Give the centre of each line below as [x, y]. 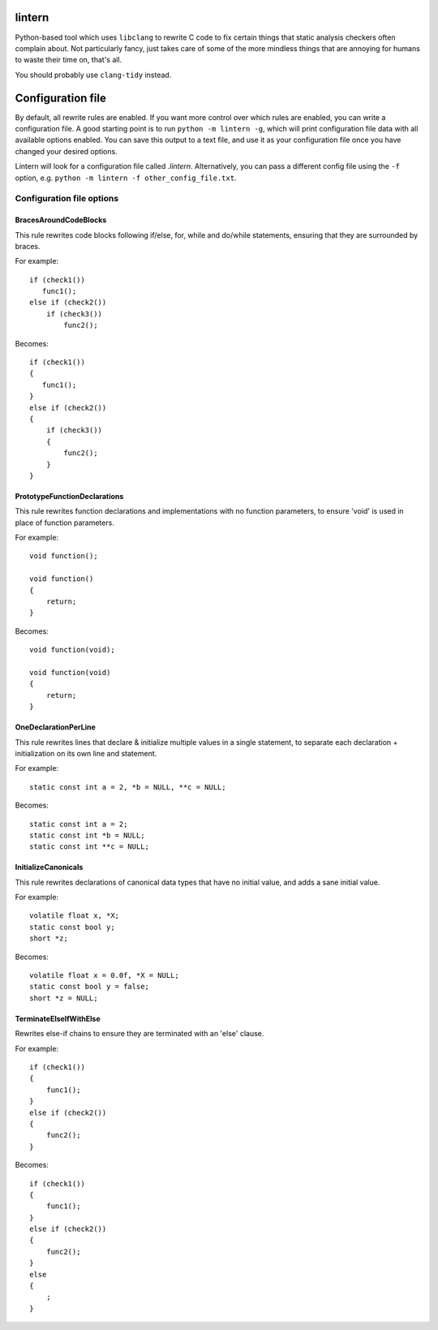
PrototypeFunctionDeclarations [69, 496]
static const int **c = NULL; [90, 847]
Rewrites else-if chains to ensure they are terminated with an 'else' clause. [140, 1034]
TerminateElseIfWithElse [58, 1018]
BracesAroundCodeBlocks [61, 220]
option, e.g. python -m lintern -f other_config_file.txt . [126, 178]
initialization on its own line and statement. [86, 753]
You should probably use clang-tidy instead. [93, 75]
